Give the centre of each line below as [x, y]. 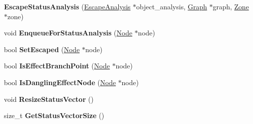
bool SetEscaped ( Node [42, 49]
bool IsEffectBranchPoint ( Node [57, 66]
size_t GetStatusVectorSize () [54, 115]
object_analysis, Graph [172, 6]
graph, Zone [231, 6]
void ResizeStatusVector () [49, 99]
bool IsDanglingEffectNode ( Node [60, 82]
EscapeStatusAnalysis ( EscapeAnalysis [67, 6]
